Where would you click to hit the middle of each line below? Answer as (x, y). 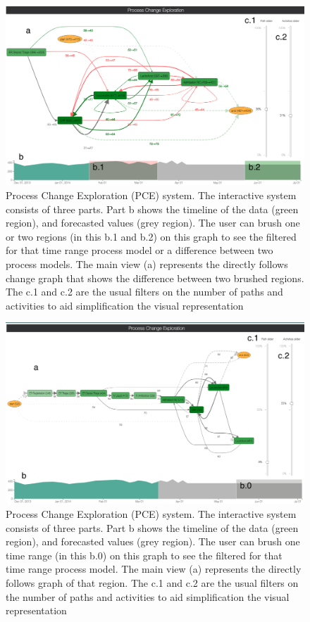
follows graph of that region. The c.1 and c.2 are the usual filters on (152, 582)
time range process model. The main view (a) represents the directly (154, 569)
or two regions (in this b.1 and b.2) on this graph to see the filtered (151, 236)
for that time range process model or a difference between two (139, 250)
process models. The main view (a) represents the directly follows (147, 264)
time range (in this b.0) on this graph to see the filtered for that (144, 555)
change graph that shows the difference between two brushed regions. (155, 278)
